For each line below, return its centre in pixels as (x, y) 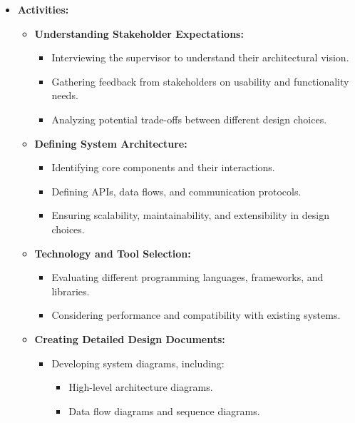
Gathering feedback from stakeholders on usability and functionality (200, 81)
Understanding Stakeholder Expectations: (139, 33)
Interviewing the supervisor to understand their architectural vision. (200, 57)
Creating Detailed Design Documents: (130, 338)
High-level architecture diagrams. (141, 387)
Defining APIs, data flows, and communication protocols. (176, 191)
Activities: (43, 9)
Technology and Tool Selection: (113, 253)
